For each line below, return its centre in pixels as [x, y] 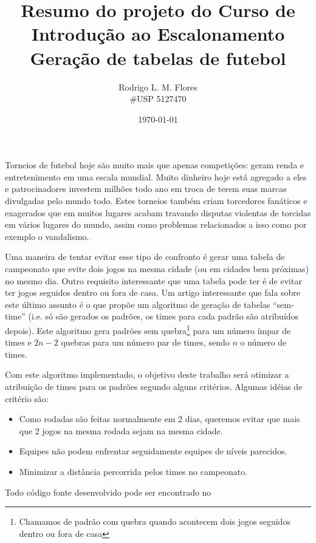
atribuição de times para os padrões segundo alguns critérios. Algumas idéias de [154, 387]
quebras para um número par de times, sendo [145, 342]
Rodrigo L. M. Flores [158, 87]
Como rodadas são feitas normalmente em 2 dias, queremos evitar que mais [160, 419]
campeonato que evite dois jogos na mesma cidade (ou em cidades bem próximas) [157, 269]
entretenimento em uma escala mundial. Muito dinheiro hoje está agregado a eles [156, 176]
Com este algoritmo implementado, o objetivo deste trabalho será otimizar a [147, 374]
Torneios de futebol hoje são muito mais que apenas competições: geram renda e [155, 165]
